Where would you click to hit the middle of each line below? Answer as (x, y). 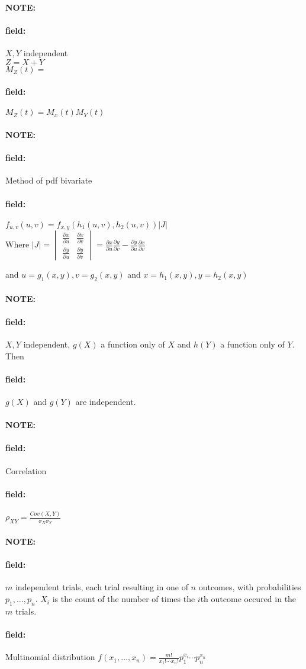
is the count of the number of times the (124, 599)
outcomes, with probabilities (250, 587)
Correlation (26, 470)
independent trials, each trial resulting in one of (102, 587)
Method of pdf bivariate (49, 180)
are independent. (106, 401)
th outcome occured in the (248, 599)
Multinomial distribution (50, 657)
